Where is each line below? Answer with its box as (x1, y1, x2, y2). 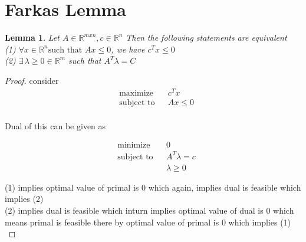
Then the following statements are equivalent (126, 31, 287, 44)
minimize (117, 141, 150, 150)
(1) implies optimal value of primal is (5, 181, 139, 193)
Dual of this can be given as (5, 119, 106, 132)
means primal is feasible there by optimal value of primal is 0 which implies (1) (5, 215, 291, 228)
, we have (111, 42, 145, 55)
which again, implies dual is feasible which (148, 181, 301, 193)
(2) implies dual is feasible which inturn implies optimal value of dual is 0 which (5, 204, 294, 217)
